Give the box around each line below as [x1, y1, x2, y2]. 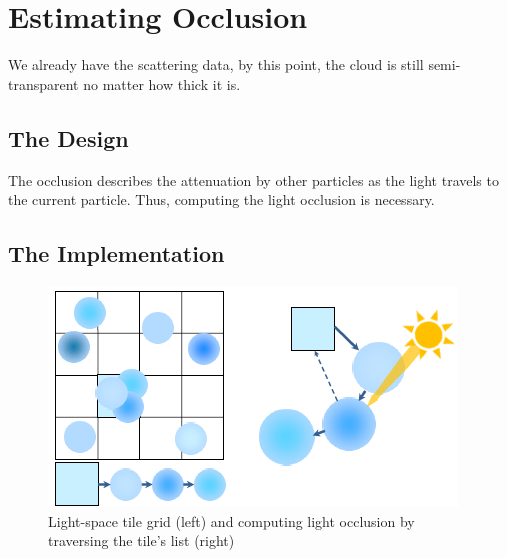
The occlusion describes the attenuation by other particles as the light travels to [8, 169, 499, 190]
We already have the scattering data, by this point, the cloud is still [8, 54, 424, 75]
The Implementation [8, 238, 225, 269]
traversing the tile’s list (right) [48, 530, 235, 551]
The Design [8, 122, 129, 153]
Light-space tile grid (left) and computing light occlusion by [48, 510, 415, 531]
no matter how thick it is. [83, 73, 241, 94]
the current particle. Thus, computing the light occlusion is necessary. [8, 189, 435, 210]
